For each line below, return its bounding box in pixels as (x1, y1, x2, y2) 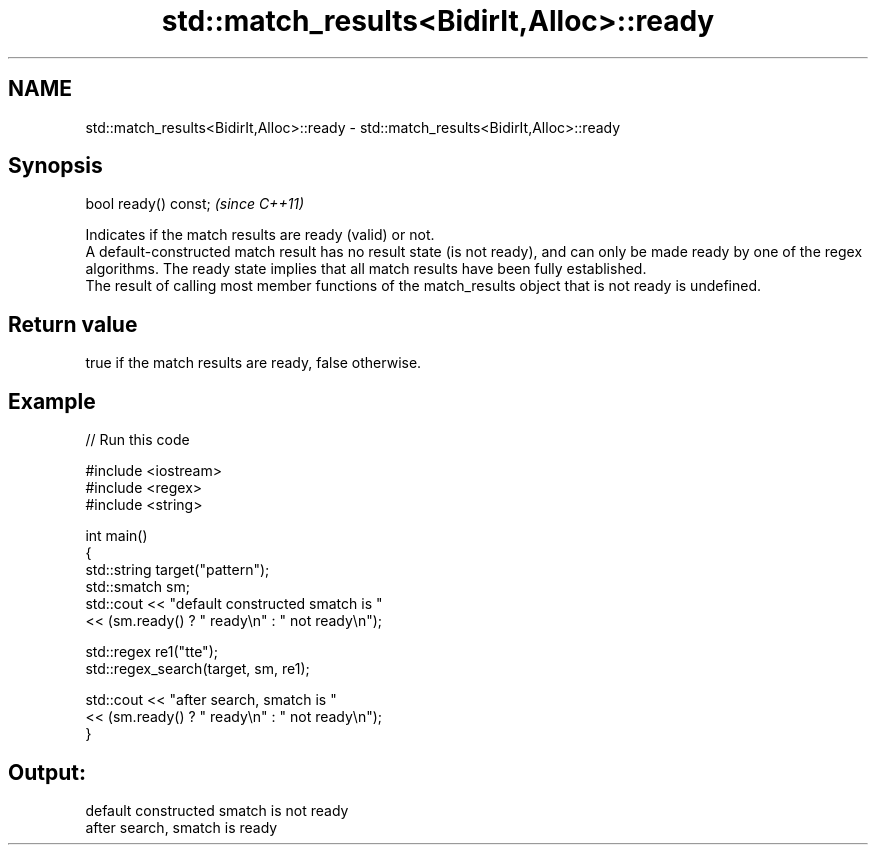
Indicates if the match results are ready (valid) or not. (85, 226, 435, 244)
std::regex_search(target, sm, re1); (85, 660, 310, 678)
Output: (8, 759, 86, 785)
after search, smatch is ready (85, 818, 278, 836)
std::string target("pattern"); (85, 561, 270, 579)
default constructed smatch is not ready (85, 801, 349, 819)
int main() (85, 527, 148, 545)
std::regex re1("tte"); (85, 643, 218, 661)
